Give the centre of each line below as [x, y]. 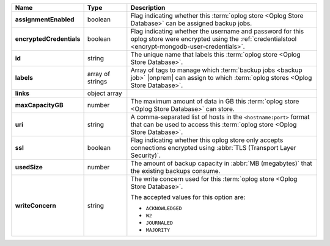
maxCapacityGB [39, 105]
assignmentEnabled [45, 19]
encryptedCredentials [48, 39]
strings [97, 81]
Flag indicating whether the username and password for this [217, 31]
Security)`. [146, 155]
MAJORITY [158, 230]
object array [105, 93]
